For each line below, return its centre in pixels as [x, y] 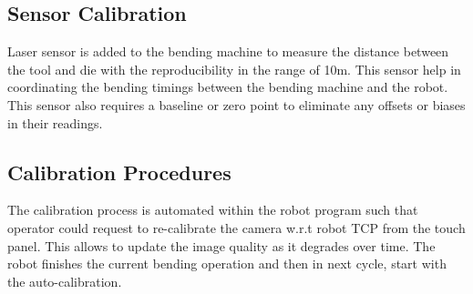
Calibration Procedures [119, 172]
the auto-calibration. [65, 281]
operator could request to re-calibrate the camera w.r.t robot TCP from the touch [236, 227]
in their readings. [55, 122]
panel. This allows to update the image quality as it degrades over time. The [221, 245]
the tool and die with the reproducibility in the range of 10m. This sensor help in [234, 69]
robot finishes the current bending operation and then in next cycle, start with [227, 264]
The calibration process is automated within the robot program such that [213, 210]
